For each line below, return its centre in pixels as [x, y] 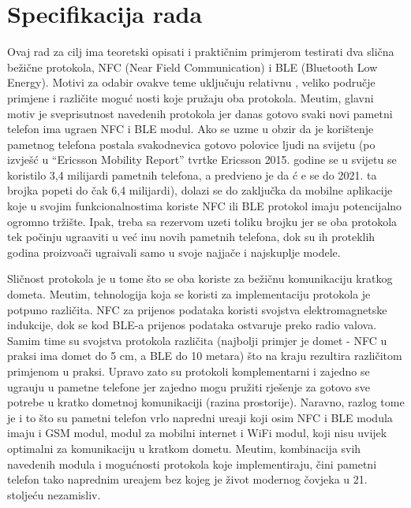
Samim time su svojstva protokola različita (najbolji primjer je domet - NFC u [197, 340]
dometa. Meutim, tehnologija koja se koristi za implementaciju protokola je [189, 294]
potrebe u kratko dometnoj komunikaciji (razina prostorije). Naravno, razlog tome [206, 402]
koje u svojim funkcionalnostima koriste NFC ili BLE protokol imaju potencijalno [205, 206]
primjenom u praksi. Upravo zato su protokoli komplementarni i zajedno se [189, 371]
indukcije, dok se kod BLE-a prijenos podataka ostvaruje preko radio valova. [192, 325]
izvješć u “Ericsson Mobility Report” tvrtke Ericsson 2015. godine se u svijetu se [202, 159]
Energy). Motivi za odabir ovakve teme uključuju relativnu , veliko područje [191, 82]
